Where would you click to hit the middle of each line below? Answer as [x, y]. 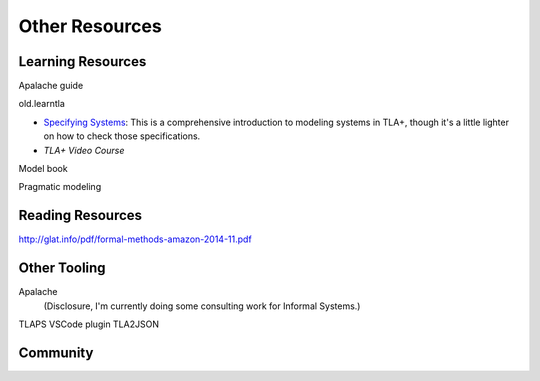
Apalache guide [51, 86]
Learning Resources [82, 61]
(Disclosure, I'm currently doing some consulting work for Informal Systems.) [202, 306]
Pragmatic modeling [60, 187]
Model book [43, 169]
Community [56, 352]
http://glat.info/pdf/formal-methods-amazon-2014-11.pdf [135, 239]
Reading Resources [80, 215]
